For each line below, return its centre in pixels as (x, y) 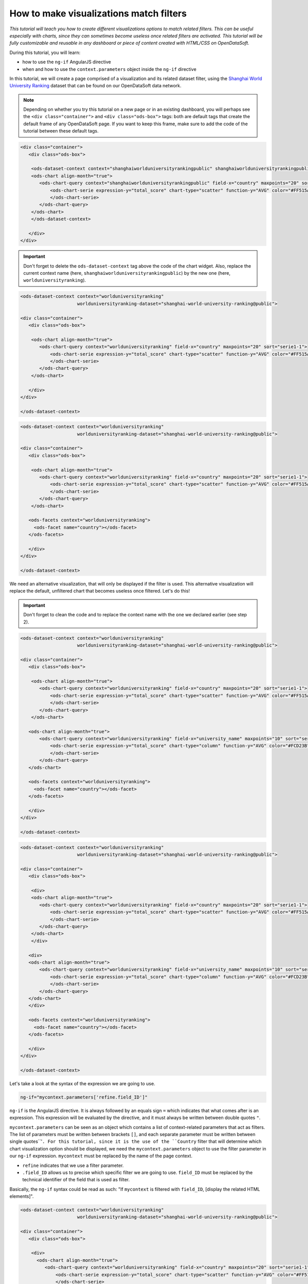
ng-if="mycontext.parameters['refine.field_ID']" (84, 1097)
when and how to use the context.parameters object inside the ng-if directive (109, 69)
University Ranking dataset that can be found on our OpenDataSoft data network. (95, 86)
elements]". (22, 1196)
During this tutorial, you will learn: (45, 52)
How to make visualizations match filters (98, 13)
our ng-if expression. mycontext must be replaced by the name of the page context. (101, 1156)
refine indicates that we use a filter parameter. (73, 1165)
